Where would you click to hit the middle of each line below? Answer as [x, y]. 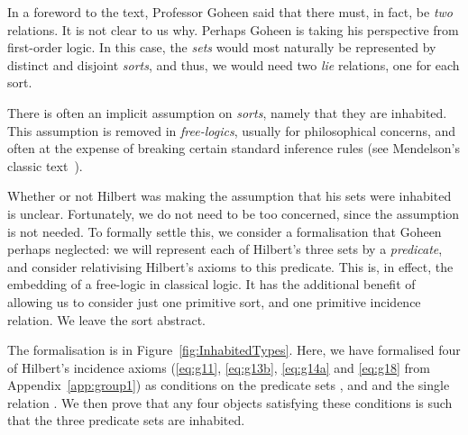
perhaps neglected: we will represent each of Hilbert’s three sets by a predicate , [225, 249]
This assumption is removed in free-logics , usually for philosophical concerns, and [232, 130]
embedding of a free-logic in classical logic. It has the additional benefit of [211, 284]
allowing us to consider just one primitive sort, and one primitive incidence [214, 301]
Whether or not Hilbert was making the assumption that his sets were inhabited [229, 196]
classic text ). [45, 165]
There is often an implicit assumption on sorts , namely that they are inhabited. [227, 112]
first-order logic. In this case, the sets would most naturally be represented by [222, 47]
